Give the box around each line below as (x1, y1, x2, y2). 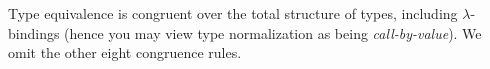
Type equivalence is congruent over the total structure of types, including (8, 2, 458, 23)
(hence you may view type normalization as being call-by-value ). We (64, 22, 482, 43)
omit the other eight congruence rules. (8, 42, 242, 63)
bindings (8, 22, 60, 43)
